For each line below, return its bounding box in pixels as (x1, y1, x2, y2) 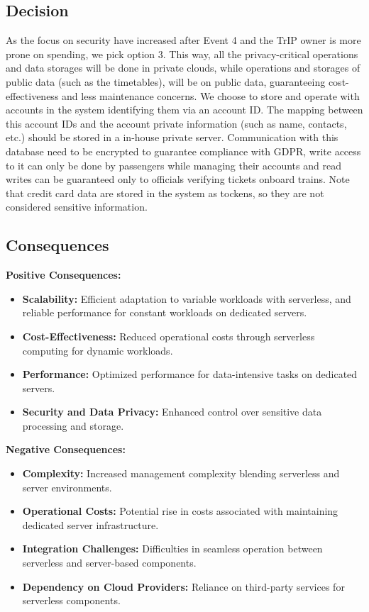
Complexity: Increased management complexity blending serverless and (22, 466, 340, 481)
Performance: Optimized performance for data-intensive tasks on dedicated (22, 367, 358, 382)
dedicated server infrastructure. (22, 517, 159, 532)
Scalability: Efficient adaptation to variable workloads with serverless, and (22, 291, 351, 306)
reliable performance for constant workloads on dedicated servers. (22, 305, 307, 320)
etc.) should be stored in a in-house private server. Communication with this (6, 130, 338, 145)
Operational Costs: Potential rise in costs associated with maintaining (22, 503, 338, 518)
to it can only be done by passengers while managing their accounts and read (6, 157, 341, 172)
